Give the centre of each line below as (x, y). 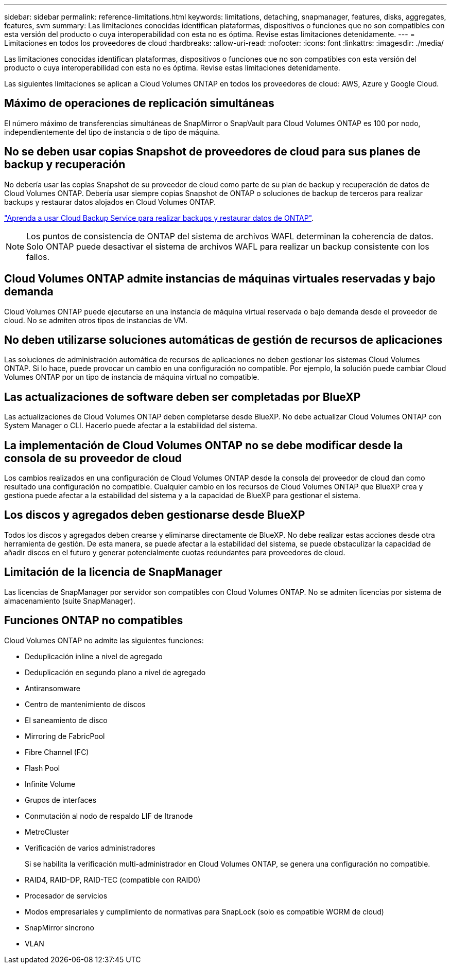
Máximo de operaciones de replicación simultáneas (139, 103)
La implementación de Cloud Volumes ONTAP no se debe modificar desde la (204, 445)
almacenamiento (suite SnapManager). (70, 601)
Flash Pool (42, 768)
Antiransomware (53, 688)
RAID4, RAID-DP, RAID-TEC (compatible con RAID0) (113, 879)
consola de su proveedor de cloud (93, 458)
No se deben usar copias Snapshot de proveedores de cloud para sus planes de (212, 152)
